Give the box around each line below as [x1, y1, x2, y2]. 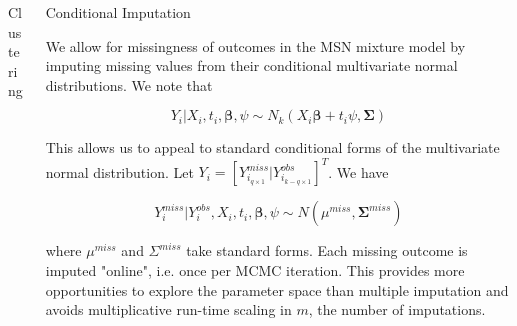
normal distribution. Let [45, 161, 194, 182]
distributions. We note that [45, 74, 213, 95]
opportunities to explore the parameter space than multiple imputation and [45, 279, 509, 300]
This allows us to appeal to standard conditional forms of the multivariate [45, 137, 500, 158]
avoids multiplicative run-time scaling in [45, 299, 292, 320]
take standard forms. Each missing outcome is [186, 240, 468, 261]
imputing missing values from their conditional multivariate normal [45, 55, 458, 76]
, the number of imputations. [308, 299, 486, 320]
